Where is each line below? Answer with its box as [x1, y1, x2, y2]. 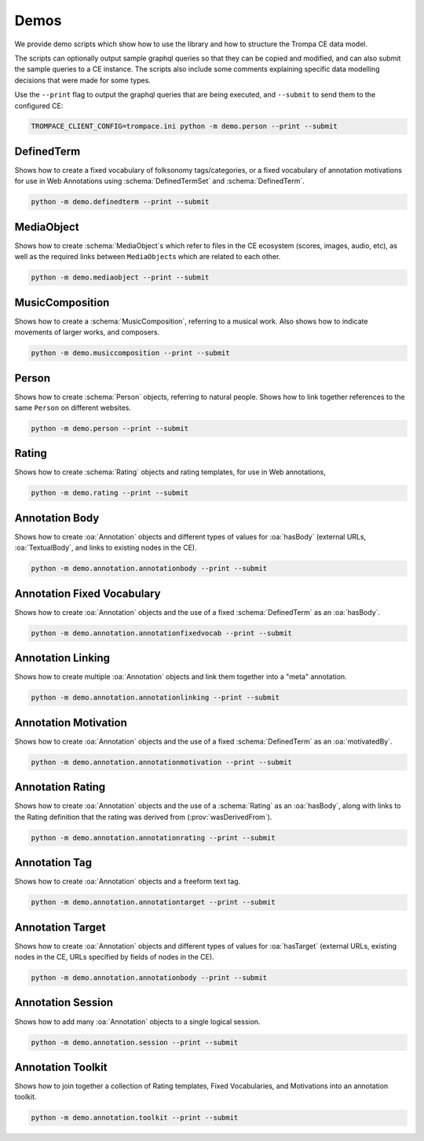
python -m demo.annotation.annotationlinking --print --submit [31, 693, 280, 702]
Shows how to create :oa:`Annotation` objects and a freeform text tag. [14, 876, 241, 887]
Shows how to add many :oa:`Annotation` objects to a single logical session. [14, 1017, 261, 1026]
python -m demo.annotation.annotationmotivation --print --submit [31, 758, 292, 766]
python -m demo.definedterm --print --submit [31, 197, 210, 207]
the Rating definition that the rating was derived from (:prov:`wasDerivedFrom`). [14, 812, 272, 821]
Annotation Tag [14, 856, 92, 869]
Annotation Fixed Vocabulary [14, 587, 161, 600]
